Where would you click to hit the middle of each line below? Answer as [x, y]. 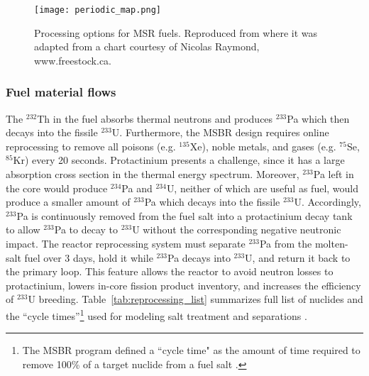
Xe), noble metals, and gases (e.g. [263, 146]
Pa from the [286, 243]
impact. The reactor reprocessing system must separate [126, 243]
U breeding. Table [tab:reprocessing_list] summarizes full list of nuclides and [195, 299]
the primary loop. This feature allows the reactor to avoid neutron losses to [170, 271]
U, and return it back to [298, 257]
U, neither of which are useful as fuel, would [263, 188]
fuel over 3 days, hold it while [89, 257]
